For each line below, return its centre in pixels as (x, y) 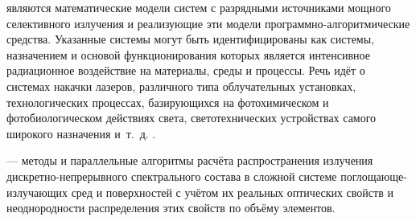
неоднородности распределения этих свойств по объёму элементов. (171, 208)
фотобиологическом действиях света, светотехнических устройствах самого (192, 118)
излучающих (37, 192)
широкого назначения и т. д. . (81, 133)
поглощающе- (374, 176)
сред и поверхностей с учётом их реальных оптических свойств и (232, 192)
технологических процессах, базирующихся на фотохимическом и (168, 102)
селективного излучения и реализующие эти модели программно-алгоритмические (208, 23)
